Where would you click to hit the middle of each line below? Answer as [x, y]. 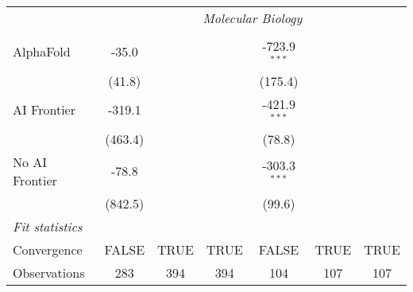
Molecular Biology [253, 18]
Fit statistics [48, 226]
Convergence [48, 249]
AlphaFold [42, 52]
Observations [49, 272]
